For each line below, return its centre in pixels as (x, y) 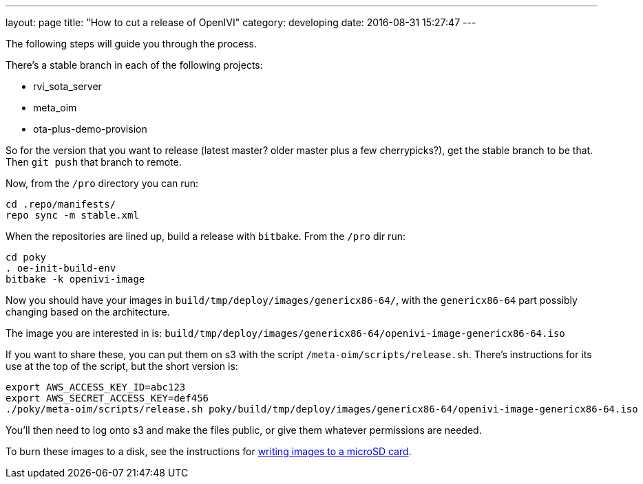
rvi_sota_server (67, 86)
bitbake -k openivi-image (75, 279)
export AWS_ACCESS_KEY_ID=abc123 (96, 387)
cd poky (26, 257)
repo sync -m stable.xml (72, 215)
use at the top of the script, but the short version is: (122, 366)
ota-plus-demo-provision (90, 129)
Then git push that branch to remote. (94, 162)
